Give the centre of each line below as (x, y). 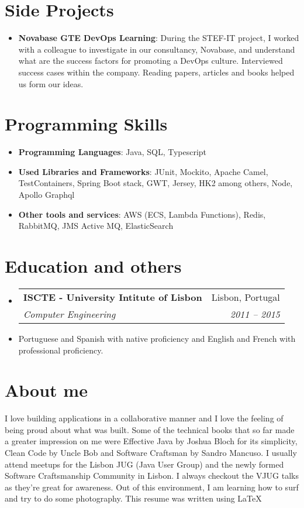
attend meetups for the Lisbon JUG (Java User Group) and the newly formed (144, 464)
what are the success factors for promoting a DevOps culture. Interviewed (151, 61)
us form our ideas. (51, 83)
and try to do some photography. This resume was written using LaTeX (133, 498)
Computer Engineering (69, 314)
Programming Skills (86, 124)
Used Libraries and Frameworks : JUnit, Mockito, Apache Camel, (143, 171)
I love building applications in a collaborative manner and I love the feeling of (144, 418)
